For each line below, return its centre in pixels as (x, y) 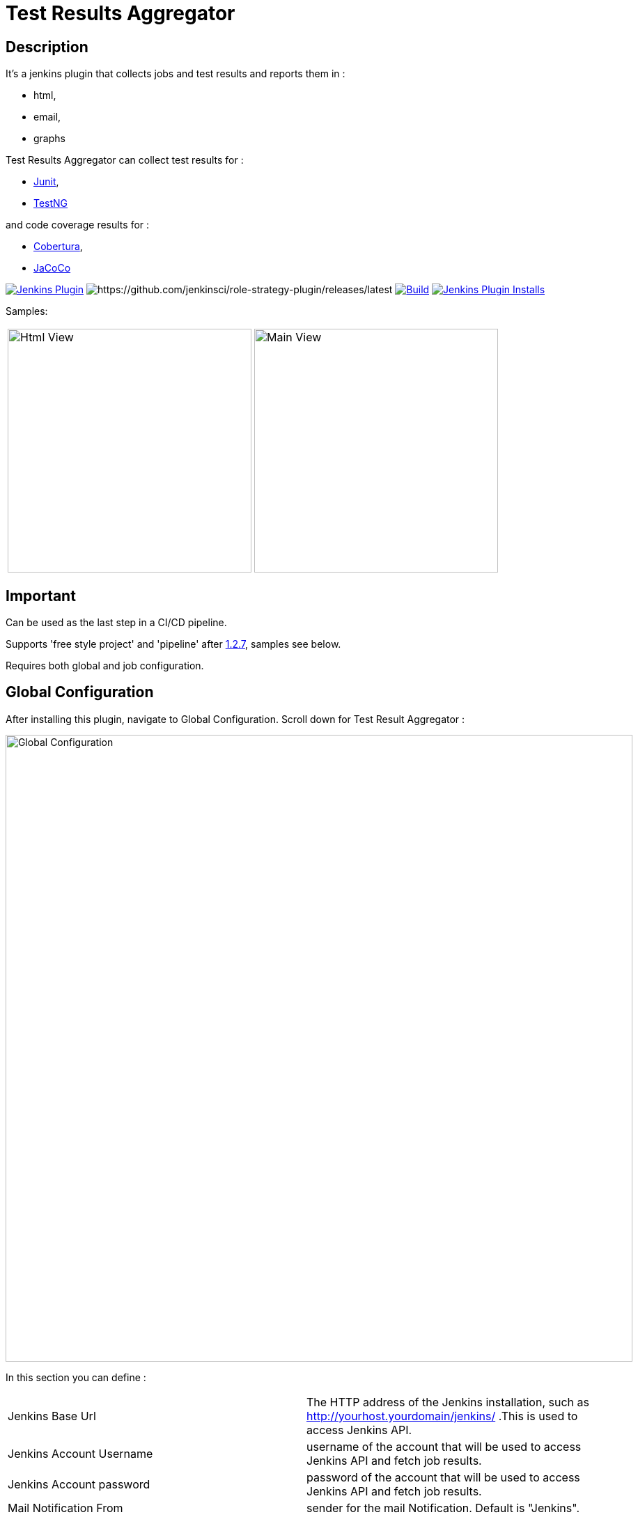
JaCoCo (52, 268)
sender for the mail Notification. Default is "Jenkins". (443, 1508)
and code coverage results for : (78, 225)
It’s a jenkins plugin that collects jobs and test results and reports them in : (176, 74)
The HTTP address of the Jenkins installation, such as (448, 1402)
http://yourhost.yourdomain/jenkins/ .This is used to (442, 1416)
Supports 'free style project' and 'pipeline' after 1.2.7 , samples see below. (173, 644)
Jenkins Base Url (52, 1416)
